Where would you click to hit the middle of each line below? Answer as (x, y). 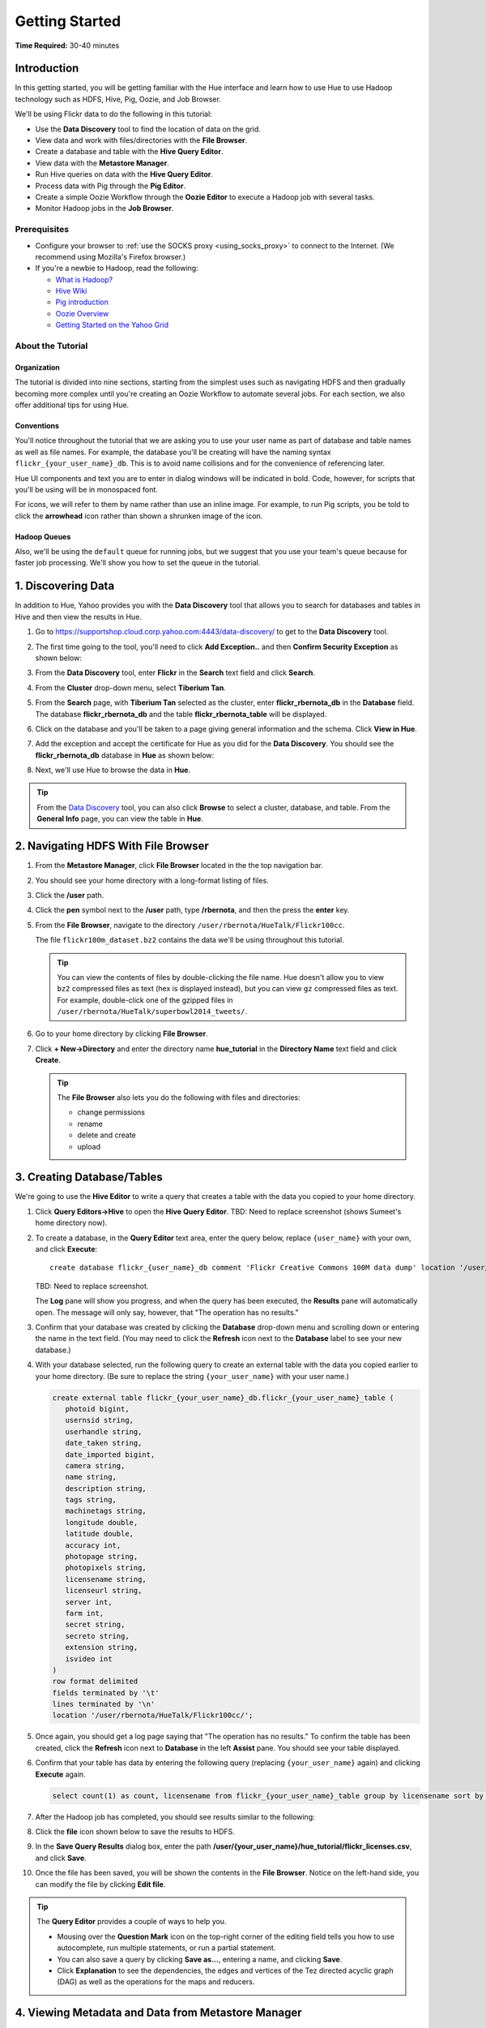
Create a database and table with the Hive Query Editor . (129, 152)
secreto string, (97, 1636)
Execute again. (60, 1774)
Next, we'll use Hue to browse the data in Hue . (113, 770)
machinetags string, (106, 1511)
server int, (89, 1602)
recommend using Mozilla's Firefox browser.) (111, 256)
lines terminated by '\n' (104, 1704)
